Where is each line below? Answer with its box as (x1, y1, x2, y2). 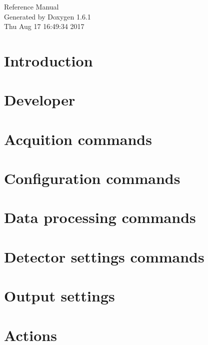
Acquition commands (4, 128, 152, 149)
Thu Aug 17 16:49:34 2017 (4, 21, 84, 31)
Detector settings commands (4, 246, 204, 266)
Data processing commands (4, 207, 196, 227)
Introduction (4, 50, 93, 70)
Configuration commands (4, 168, 180, 188)
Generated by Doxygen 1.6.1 (4, 11, 91, 21)
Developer (4, 89, 75, 110)
